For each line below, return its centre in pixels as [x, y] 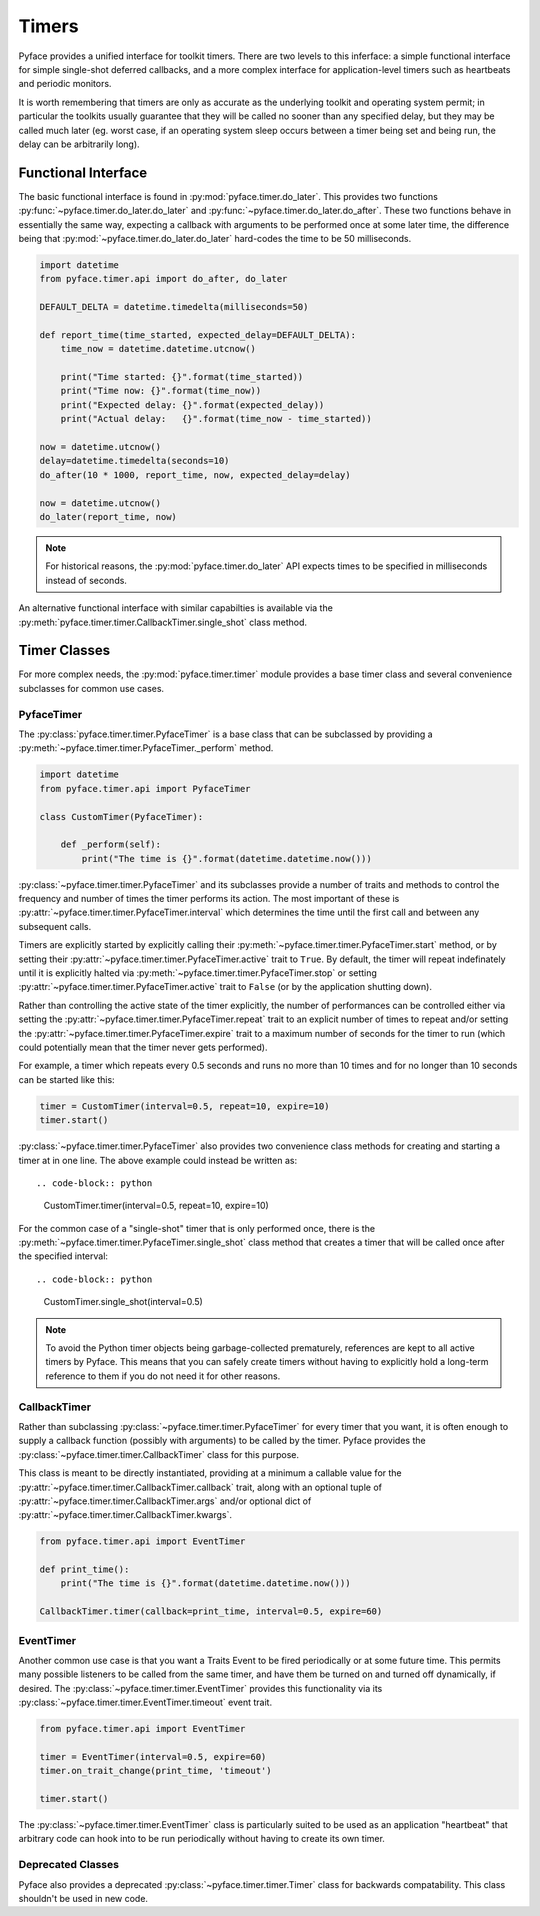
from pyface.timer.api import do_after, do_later [163, 279]
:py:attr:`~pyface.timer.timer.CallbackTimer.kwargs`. [125, 1515]
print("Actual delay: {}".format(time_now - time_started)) [216, 419]
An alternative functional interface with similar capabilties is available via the [176, 608]
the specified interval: [63, 1256]
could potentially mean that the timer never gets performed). [143, 1047]
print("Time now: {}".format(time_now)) [161, 391]
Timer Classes [64, 650]
